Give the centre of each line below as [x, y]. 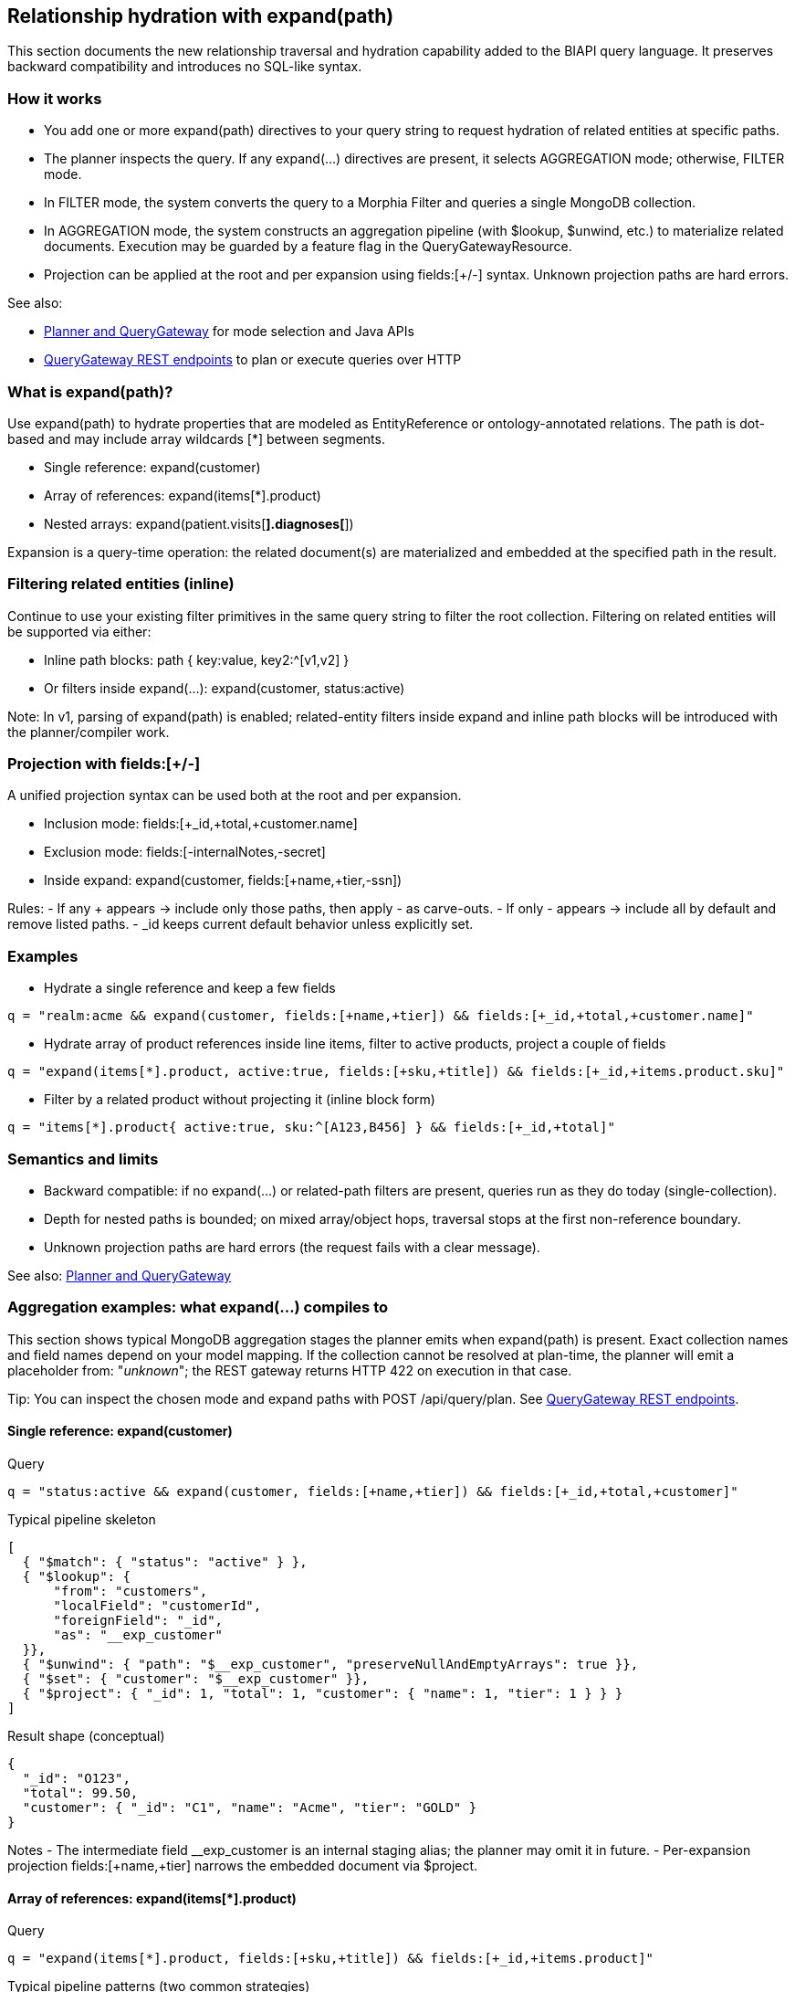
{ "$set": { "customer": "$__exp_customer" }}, [196, 1678]
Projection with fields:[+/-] [104, 764]
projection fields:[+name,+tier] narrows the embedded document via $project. [243, 1865]
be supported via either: [79, 631]
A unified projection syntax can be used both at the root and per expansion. [235, 796]
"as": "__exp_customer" [138, 1634]
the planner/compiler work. [89, 732]
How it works [55, 98]
